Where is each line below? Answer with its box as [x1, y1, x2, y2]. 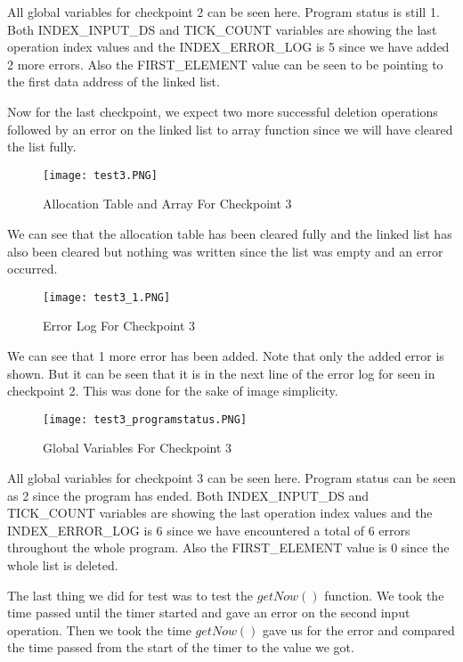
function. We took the [324, 585, 444, 604]
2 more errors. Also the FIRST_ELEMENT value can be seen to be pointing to [7, 54, 443, 73]
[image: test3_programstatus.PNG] [43, 413, 248, 426]
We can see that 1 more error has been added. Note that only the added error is [7, 347, 444, 365]
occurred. [7, 259, 58, 278]
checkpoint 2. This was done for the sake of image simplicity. [7, 381, 338, 400]
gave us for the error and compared [263, 620, 455, 639]
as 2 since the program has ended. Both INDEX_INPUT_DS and [7, 486, 370, 504]
